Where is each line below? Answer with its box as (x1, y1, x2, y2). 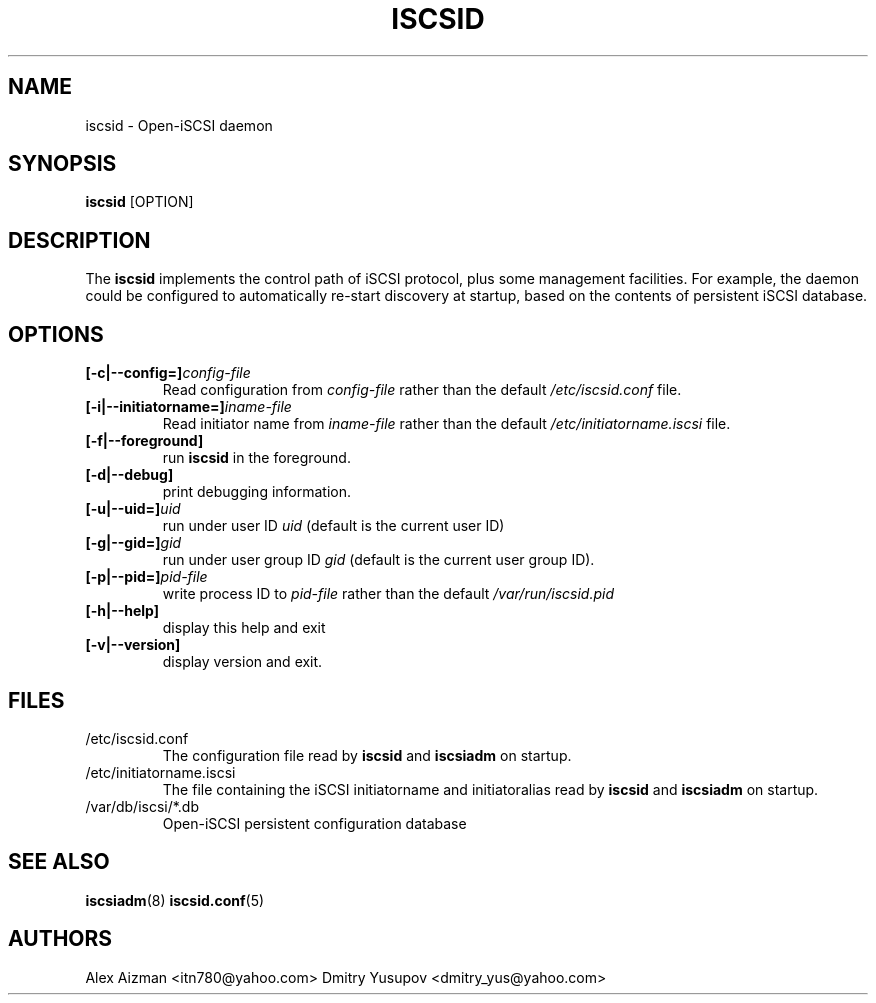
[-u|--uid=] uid (85, 500, 181, 518)
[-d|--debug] (85, 466, 174, 484)
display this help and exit (162, 619, 326, 637)
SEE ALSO (8, 849, 110, 875)
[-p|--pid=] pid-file (85, 568, 208, 586)
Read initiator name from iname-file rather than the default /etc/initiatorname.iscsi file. (162, 415, 731, 433)
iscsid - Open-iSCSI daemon (85, 116, 273, 134)
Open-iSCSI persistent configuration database (162, 814, 467, 832)
